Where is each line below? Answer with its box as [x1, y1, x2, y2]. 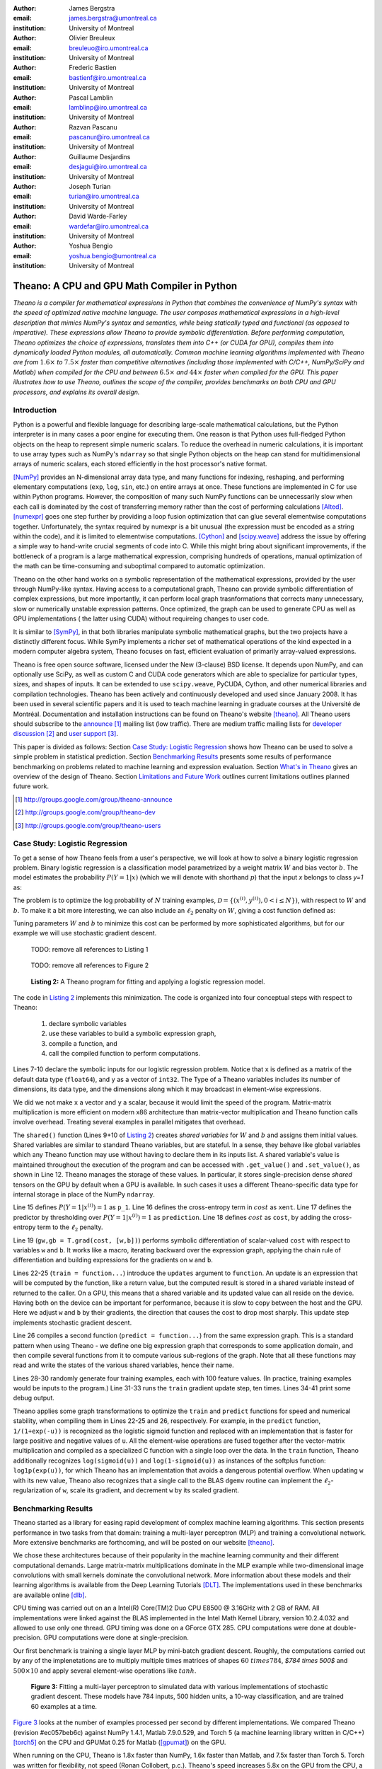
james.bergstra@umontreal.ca [69, 14, 157, 23]
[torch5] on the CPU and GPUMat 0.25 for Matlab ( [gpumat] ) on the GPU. [13, 1738, 226, 1746]
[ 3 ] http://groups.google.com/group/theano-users [15, 821, 161, 829]
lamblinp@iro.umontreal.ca [69, 103, 148, 111]
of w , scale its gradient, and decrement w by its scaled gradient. [54, 1486, 240, 1494]
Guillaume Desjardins [69, 152, 131, 161]
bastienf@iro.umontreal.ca [69, 73, 146, 81]
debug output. [13, 1394, 54, 1402]
